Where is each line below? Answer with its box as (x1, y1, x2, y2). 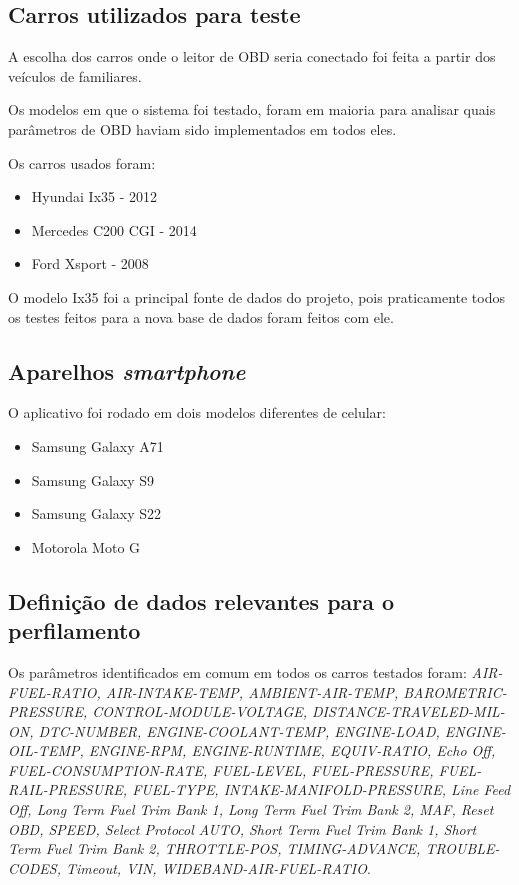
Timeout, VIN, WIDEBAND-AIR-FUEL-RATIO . (66, 857, 371, 878)
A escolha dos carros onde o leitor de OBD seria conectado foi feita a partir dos (8, 46, 496, 67)
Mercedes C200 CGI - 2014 (31, 219, 197, 240)
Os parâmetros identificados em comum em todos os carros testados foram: (8, 661, 467, 682)
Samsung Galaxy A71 (31, 435, 164, 456)
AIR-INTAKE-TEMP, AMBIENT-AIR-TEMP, (105, 681, 399, 702)
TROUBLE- (425, 838, 500, 859)
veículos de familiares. (8, 65, 142, 86)
